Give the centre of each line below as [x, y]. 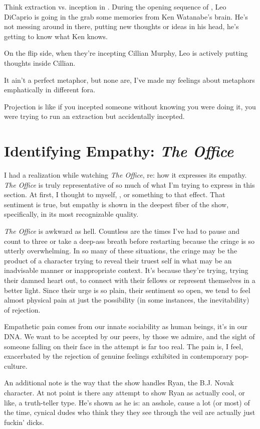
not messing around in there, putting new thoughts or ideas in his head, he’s [121, 26]
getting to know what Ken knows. [56, 36]
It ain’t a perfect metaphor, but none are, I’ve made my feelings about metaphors [129, 80]
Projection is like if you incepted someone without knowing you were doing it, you [130, 106]
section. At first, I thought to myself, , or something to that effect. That [115, 194]
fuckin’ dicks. [24, 422]
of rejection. [22, 309]
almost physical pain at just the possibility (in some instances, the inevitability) [127, 300]
